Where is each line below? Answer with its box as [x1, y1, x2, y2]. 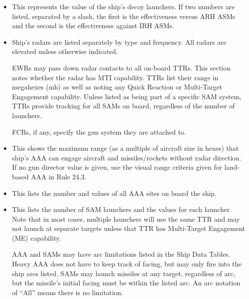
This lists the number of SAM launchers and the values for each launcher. [12, 204, 232, 214]
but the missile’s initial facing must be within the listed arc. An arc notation [12, 278, 241, 288]
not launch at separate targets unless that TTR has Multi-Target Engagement [12, 223, 246, 233]
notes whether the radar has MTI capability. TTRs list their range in [12, 72, 218, 82]
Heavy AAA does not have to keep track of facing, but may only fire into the [12, 259, 242, 269]
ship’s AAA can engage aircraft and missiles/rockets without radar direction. [12, 152, 242, 162]
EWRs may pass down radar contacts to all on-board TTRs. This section [12, 62, 231, 72]
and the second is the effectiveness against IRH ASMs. [12, 20, 174, 31]
